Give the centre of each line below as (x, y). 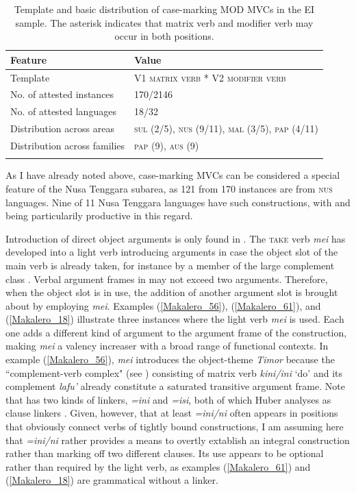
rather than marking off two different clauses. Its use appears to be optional (165, 453)
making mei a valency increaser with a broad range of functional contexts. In (167, 346)
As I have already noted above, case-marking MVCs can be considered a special (173, 175)
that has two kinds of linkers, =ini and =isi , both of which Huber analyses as (168, 399)
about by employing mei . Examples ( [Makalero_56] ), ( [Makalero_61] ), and (163, 305)
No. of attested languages (63, 111)
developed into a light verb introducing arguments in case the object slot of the (172, 252)
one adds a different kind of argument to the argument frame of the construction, (176, 332)
